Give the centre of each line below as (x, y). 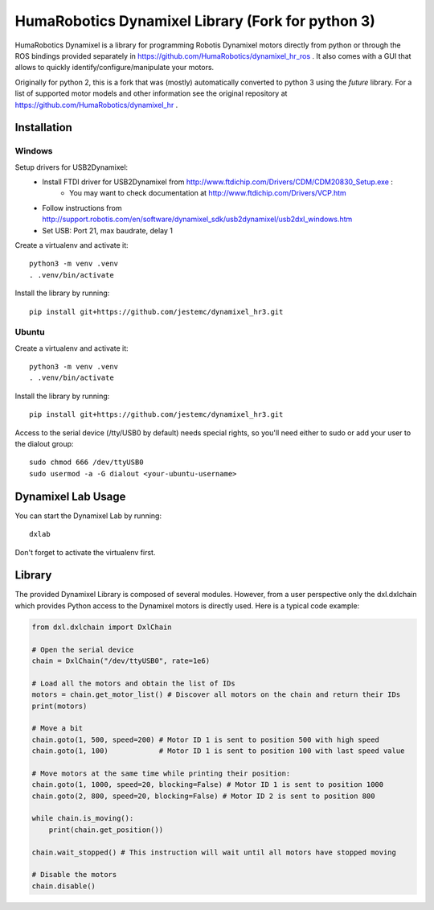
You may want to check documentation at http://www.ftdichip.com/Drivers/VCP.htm (208, 193)
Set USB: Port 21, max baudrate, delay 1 (107, 230)
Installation (43, 128)
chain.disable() (64, 886)
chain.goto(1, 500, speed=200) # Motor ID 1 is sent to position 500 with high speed (205, 739)
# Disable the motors (74, 875)
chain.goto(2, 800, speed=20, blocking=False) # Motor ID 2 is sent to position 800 (203, 796)
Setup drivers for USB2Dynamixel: (72, 167)
